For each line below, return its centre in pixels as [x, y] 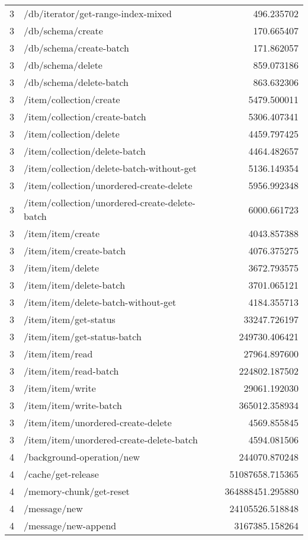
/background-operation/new [82, 457]
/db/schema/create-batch [76, 48]
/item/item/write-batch [73, 405]
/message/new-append [70, 525]
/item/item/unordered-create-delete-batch [111, 440]
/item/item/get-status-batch [83, 336]
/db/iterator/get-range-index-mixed [98, 13]
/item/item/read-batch [71, 371]
